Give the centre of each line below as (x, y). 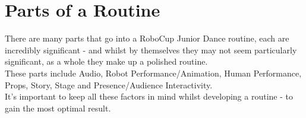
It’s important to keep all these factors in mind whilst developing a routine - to (149, 96)
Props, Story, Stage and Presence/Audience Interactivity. (109, 84)
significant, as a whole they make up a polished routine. (106, 61)
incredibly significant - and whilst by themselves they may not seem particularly (151, 50)
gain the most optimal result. (58, 108)
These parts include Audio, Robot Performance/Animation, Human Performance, (153, 73)
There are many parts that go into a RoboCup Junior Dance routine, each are (147, 38)
